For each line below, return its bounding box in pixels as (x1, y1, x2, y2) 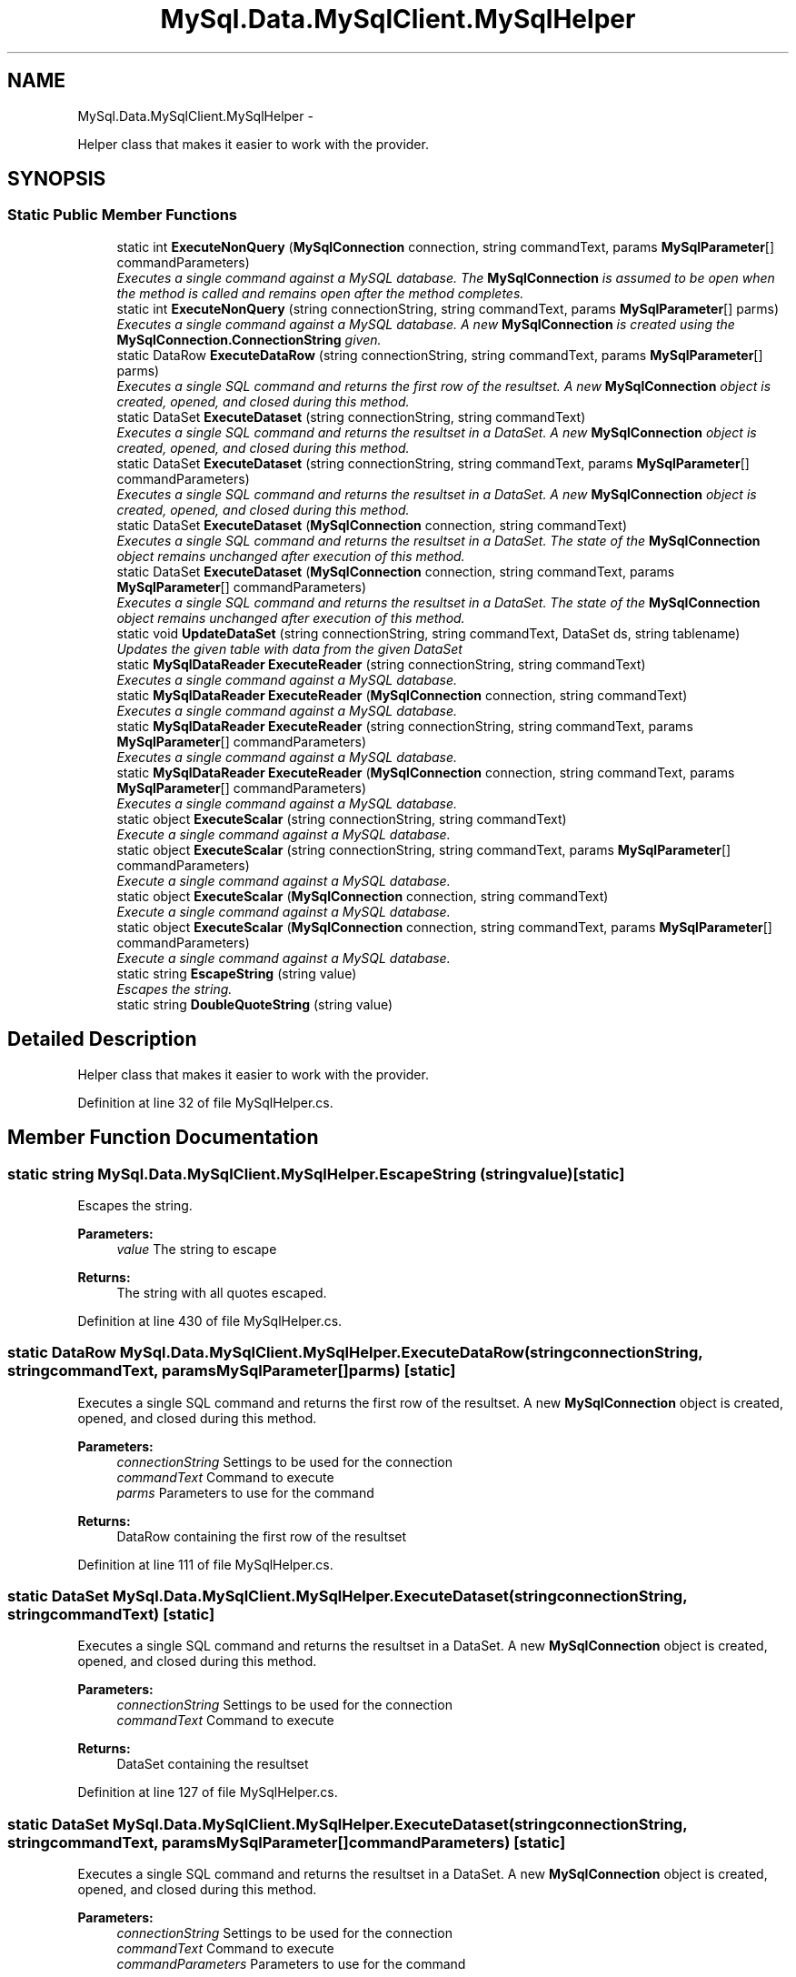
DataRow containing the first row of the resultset (116, 1528, 407, 1544)
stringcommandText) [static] (7, 1605, 215, 1623)
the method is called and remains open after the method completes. (116, 285, 524, 301)
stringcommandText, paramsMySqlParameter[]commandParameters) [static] (7, 1832, 566, 1852)
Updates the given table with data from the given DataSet (116, 640, 463, 657)
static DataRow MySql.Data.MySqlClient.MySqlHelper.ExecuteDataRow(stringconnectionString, (7, 1343, 703, 1362)
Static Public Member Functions (7, 206, 238, 225)
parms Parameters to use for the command (116, 1484, 374, 1500)
